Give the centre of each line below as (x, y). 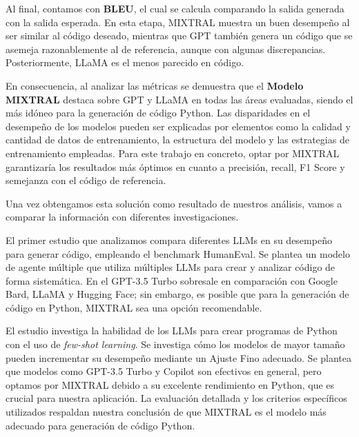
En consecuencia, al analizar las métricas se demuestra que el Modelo (155, 85)
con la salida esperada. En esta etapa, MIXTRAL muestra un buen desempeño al (178, 22)
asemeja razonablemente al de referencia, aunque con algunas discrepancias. (166, 49)
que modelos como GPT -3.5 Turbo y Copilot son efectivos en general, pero (164, 371)
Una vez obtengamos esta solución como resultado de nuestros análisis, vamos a (174, 203)
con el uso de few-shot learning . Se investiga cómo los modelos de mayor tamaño (175, 344)
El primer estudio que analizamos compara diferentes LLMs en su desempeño (169, 240)
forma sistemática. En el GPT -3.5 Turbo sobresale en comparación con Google (172, 280)
